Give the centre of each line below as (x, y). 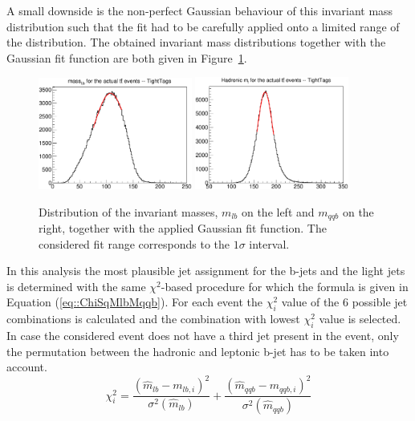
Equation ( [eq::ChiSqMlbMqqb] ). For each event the (135, 302)
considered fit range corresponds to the (134, 243)
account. (27, 367)
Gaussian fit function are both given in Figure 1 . (127, 57)
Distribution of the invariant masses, (128, 211)
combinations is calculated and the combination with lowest (153, 319)
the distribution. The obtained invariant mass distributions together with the (196, 42)
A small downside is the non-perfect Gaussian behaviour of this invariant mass (200, 10)
